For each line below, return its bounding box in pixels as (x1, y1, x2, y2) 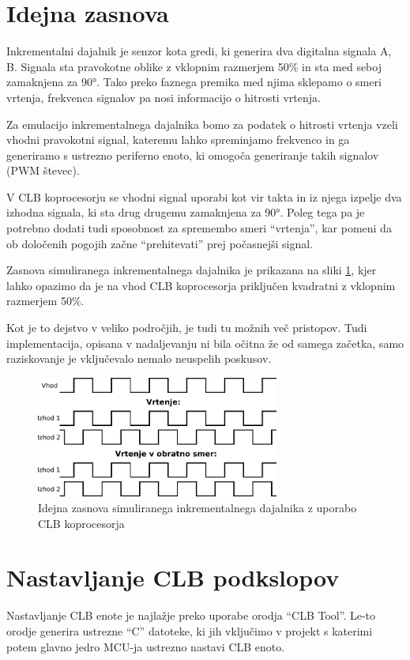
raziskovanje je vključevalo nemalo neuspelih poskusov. (6, 350, 272, 367)
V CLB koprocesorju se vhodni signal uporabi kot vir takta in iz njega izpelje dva (6, 188, 402, 205)
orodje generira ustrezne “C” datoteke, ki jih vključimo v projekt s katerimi (6, 622, 373, 639)
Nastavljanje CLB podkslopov (6, 561, 340, 594)
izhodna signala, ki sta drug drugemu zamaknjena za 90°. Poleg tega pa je (6, 204, 365, 221)
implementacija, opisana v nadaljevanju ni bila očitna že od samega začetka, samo (6, 334, 404, 351)
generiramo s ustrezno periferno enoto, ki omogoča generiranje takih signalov (6, 146, 379, 163)
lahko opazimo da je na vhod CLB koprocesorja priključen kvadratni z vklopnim (6, 277, 396, 293)
